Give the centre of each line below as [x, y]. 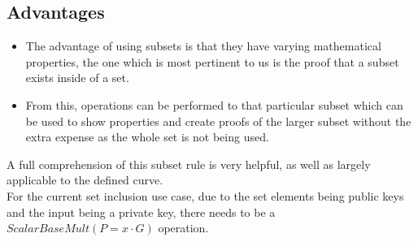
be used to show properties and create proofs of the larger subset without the [218, 121]
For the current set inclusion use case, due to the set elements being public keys [205, 195]
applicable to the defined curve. [85, 180]
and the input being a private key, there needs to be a [141, 212]
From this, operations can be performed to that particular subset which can [214, 104]
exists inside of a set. [77, 78]
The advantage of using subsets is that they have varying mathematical [203, 46]
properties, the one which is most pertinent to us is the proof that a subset [212, 61]
